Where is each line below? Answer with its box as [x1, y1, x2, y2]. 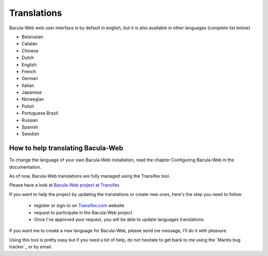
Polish [21, 103, 34, 109]
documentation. [9, 164, 42, 170]
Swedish [21, 131, 39, 137]
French [21, 68, 36, 74]
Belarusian [21, 34, 44, 40]
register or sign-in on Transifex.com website [34, 202, 125, 208]
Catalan [21, 41, 38, 47]
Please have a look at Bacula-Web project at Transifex [9, 182, 120, 188]
